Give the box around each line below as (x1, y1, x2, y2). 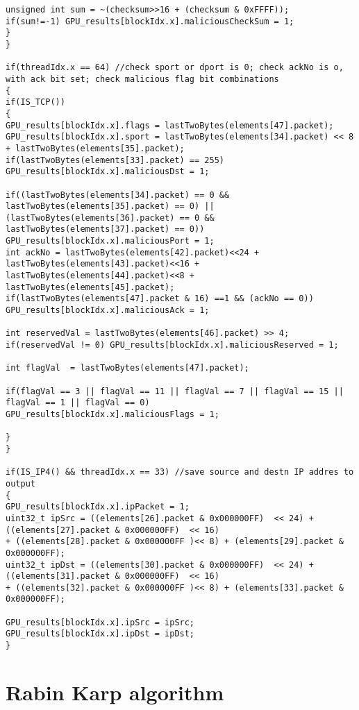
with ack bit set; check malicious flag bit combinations (6, 74, 279, 84)
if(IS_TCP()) (6, 97, 65, 108)
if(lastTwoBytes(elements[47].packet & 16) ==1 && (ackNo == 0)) (6, 294, 314, 304)
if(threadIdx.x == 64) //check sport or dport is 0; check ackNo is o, (6, 62, 344, 73)
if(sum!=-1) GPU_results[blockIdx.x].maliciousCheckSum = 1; (6, 16, 294, 26)
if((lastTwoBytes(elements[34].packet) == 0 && (6, 189, 230, 200)
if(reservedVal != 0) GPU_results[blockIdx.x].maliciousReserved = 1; (6, 340, 339, 350)
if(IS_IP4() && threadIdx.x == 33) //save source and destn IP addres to (6, 467, 354, 477)
